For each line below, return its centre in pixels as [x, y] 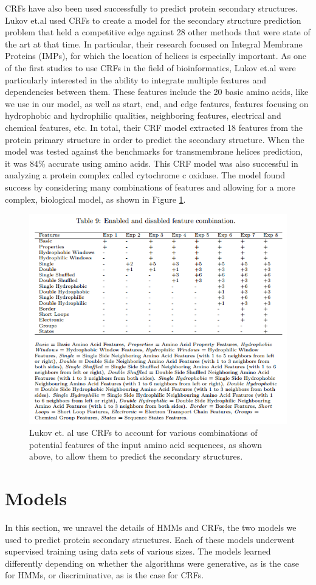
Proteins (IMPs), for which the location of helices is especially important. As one [156, 56]
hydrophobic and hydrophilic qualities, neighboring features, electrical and [143, 115]
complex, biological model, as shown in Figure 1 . [95, 199]
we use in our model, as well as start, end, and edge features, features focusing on [157, 103]
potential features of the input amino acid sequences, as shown [146, 444]
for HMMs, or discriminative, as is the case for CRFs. [105, 575]
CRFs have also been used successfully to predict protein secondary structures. [151, 8]
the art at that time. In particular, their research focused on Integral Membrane [154, 44]
